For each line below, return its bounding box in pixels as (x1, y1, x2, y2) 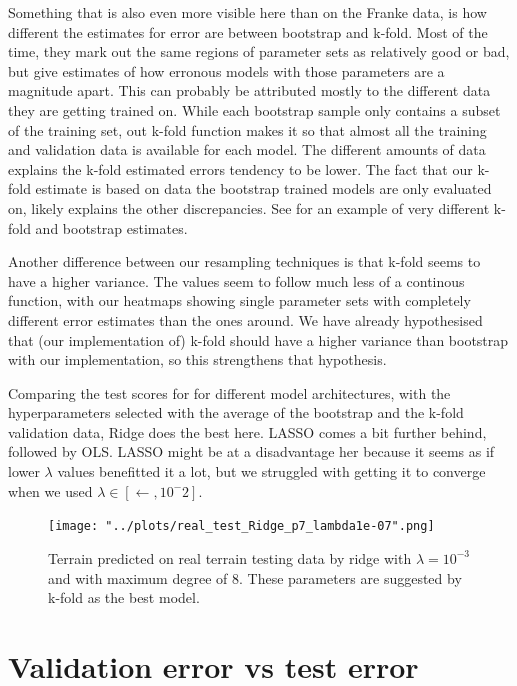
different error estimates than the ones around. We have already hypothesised (8, 309, 483, 330)
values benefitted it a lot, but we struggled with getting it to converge (57, 461, 486, 482)
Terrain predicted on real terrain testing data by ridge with (48, 547, 412, 568)
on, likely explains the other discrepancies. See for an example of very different (8, 197, 490, 218)
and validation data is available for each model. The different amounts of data (8, 139, 486, 160)
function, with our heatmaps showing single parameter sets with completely (8, 290, 471, 311)
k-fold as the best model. (48, 587, 200, 608)
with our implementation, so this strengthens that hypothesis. (8, 349, 387, 370)
